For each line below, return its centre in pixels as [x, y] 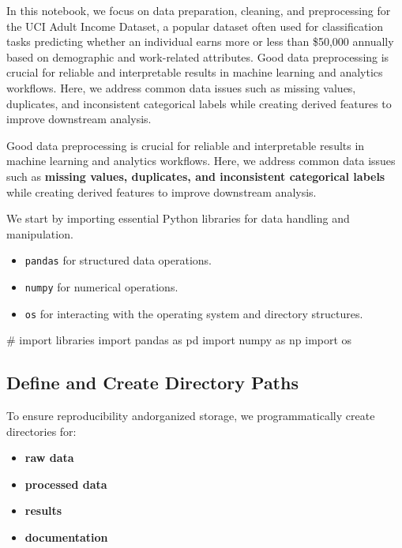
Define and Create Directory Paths [152, 383]
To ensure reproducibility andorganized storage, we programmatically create [191, 416]
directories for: [41, 431]
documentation [66, 537]
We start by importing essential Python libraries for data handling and [178, 218]
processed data [66, 484]
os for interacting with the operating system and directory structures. [194, 313]
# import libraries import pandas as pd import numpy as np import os [179, 340]
